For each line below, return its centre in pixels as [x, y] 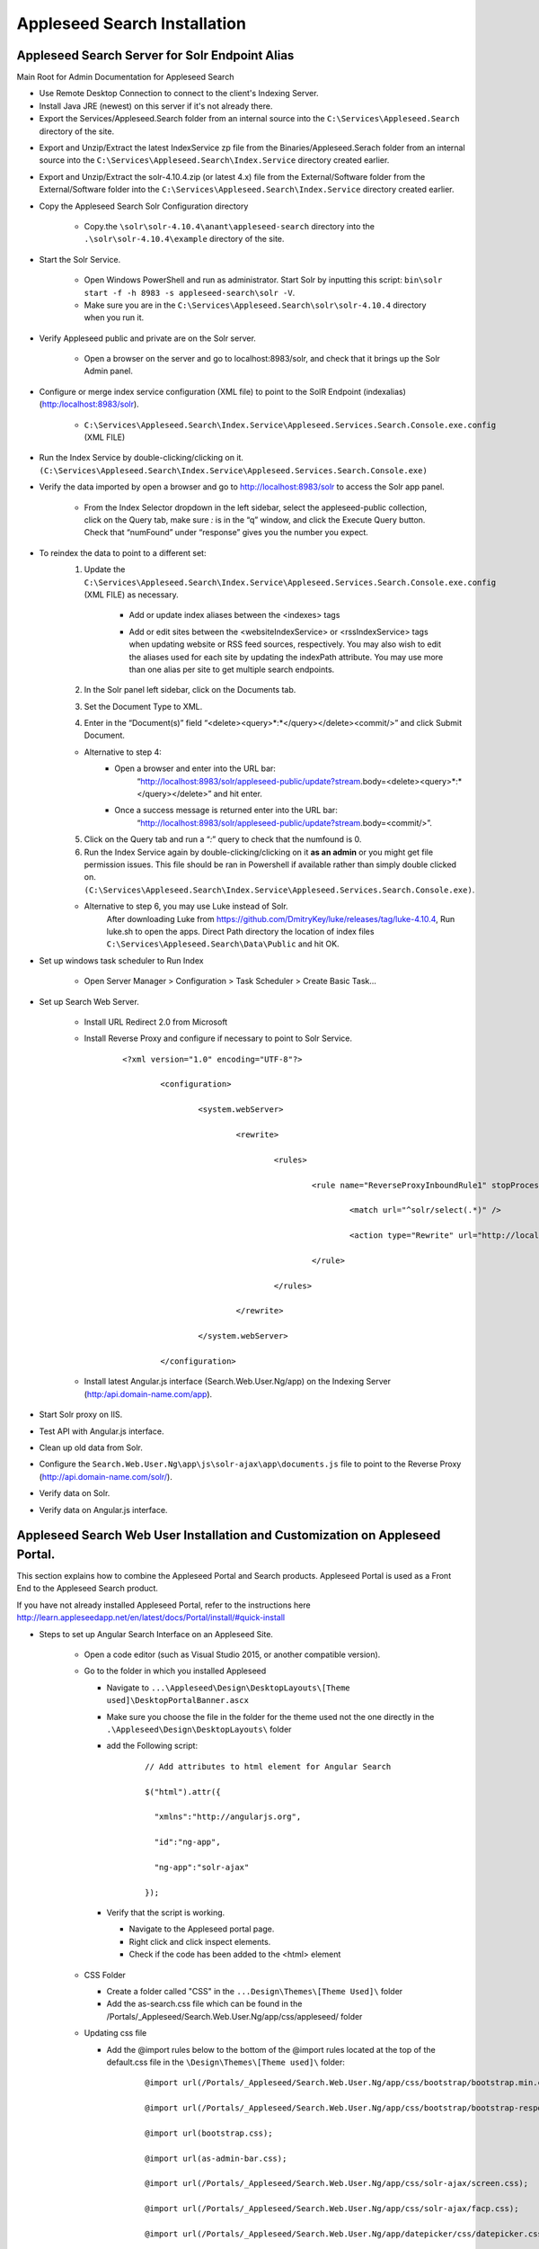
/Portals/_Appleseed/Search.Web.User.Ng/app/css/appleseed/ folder [234, 2016]
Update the [105, 569]
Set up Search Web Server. [89, 1001]
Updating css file [115, 2033]
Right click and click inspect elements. [200, 1941]
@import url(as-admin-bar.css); [216, 2158]
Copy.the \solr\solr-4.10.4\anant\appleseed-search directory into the [230, 226]
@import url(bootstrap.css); [209, 2133]
